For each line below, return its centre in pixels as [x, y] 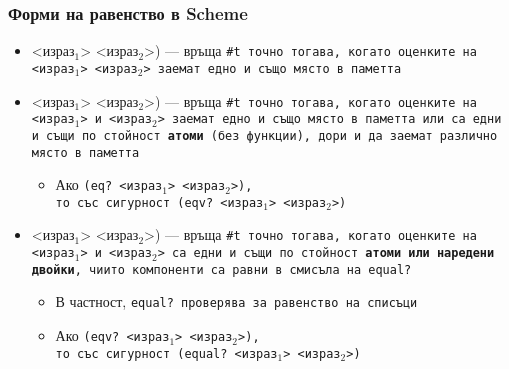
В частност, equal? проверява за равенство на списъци [236, 301]
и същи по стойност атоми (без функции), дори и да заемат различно [264, 135]
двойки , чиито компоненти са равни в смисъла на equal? [221, 269]
